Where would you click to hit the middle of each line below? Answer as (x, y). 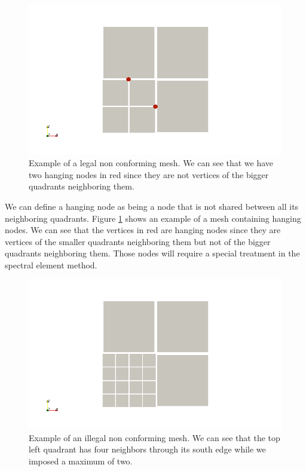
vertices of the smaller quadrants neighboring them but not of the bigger (138, 241)
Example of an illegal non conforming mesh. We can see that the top (154, 437)
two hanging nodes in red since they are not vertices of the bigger (149, 174)
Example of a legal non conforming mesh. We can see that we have (151, 163)
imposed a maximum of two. (81, 461)
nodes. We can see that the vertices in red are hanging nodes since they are (143, 230)
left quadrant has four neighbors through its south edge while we (147, 449)
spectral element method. (51, 264)
